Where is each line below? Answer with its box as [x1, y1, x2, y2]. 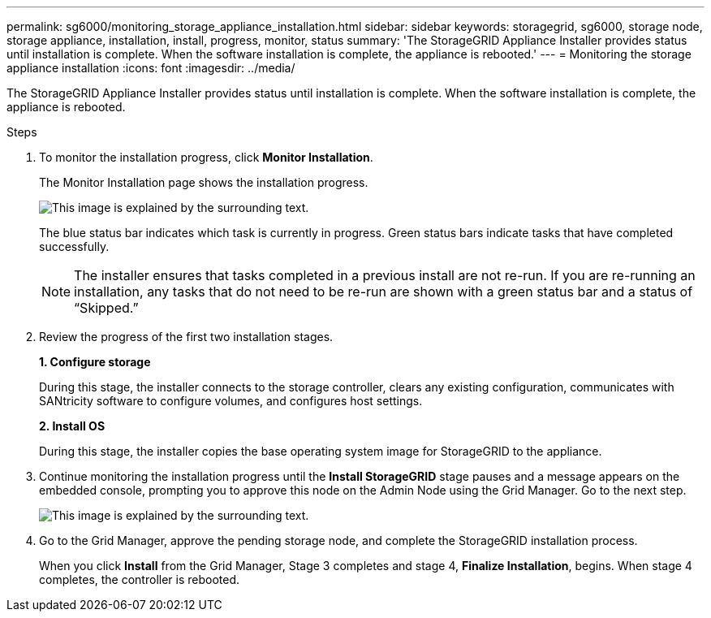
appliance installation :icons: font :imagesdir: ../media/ [6, 61, 295, 75]
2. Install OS [39, 419, 106, 433]
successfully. [39, 240, 110, 253]
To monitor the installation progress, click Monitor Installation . [39, 150, 373, 164]
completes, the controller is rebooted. [39, 573, 240, 586]
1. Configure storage [39, 355, 151, 369]
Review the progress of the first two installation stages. [39, 330, 334, 344]
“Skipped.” [74, 300, 139, 316]
